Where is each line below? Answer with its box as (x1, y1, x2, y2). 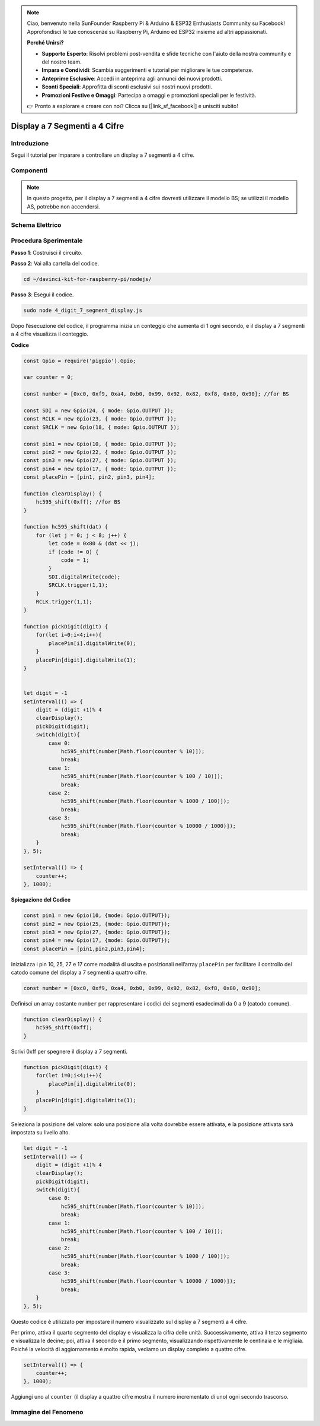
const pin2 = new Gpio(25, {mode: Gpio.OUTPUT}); (23, 921, 171, 927)
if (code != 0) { (48, 548, 99, 555)
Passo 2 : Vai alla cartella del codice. (11, 260, 100, 267)
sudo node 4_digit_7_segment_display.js (23, 306, 142, 314)
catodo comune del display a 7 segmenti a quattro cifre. (11, 969, 148, 976)
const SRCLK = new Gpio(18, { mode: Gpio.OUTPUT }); (23, 423, 180, 431)
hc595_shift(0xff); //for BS (36, 499, 121, 505)
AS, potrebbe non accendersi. (27, 203, 100, 210)
